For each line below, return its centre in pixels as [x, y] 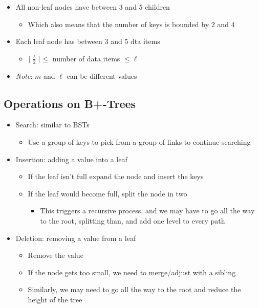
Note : [24, 75]
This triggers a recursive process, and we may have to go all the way [147, 211]
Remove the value [56, 255]
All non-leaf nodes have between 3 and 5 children [93, 7]
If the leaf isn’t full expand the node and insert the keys [116, 176]
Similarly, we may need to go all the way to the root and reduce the [134, 289]
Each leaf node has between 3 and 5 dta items [88, 41]
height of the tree [55, 299]
